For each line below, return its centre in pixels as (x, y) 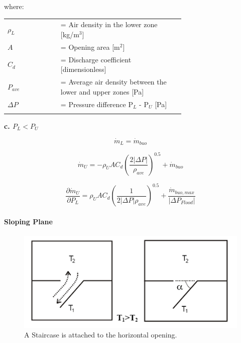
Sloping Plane (28, 221)
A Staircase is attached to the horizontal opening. (101, 335)
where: (14, 6)
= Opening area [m (90, 47)
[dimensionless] (83, 69)
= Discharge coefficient (96, 59)
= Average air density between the (113, 82)
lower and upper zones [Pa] (102, 91)
